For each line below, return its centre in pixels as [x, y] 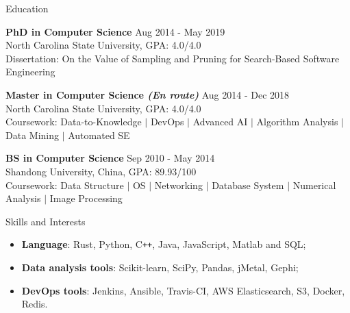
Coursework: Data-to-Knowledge [74, 122]
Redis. [35, 304]
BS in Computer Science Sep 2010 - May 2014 [110, 158]
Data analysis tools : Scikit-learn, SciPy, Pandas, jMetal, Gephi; [160, 267]
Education [27, 8]
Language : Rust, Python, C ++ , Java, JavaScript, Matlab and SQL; [164, 244]
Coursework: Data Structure [65, 185]
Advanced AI [220, 122]
